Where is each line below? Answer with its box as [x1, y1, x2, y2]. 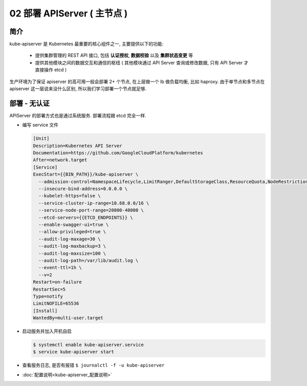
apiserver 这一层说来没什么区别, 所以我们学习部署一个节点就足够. [9, 86, 147, 92]
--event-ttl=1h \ [38, 265, 82, 271]
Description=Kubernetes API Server [33, 143, 122, 149]
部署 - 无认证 [9, 99, 50, 108]
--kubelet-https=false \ [38, 193, 101, 199]
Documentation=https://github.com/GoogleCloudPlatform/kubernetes [33, 150, 203, 156]
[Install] [33, 308, 58, 314]
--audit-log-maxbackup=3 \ [38, 243, 106, 249]
